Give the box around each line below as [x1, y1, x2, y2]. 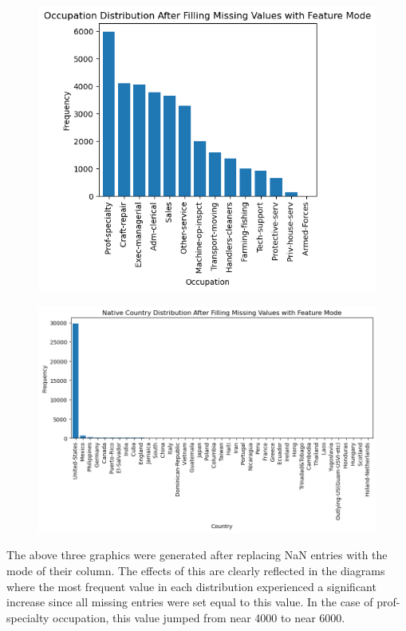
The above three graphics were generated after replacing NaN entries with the [6, 546, 388, 563]
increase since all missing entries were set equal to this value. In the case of [6, 594, 373, 610]
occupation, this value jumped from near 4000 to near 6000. [53, 609, 345, 625]
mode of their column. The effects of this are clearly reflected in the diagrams [6, 562, 385, 578]
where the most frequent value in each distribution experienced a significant [6, 578, 376, 594]
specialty [6, 609, 49, 625]
